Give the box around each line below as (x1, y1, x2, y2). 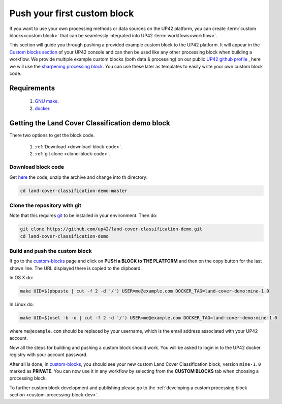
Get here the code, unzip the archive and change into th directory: (9, 174, 148, 180)
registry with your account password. (9, 352, 88, 358)
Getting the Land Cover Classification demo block (9, 119, 170, 127)
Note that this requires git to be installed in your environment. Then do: (9, 212, 158, 219)
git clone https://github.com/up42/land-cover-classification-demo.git (20, 226, 203, 232)
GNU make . (35, 98, 59, 104)
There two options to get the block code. (9, 132, 95, 138)
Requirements (9, 84, 55, 92)
